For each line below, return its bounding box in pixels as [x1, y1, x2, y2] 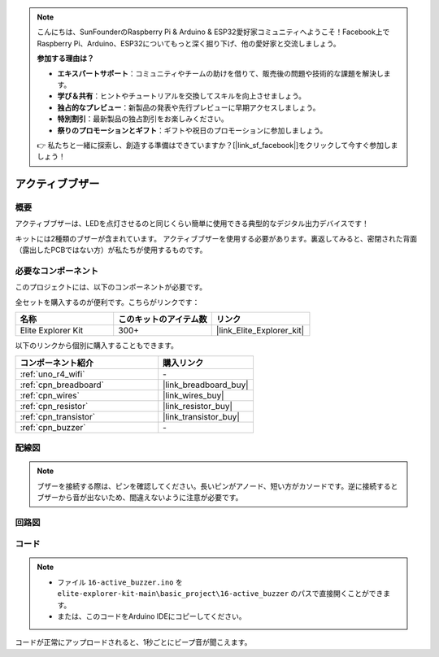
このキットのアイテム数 [118, 314, 207, 325]
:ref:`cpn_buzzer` [20, 421, 86, 433]
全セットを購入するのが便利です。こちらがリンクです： [15, 297, 200, 307]
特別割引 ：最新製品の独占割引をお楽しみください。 [57, 114, 228, 124]
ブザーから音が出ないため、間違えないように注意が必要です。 [37, 492, 243, 502]
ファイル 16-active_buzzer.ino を [57, 577, 183, 587]
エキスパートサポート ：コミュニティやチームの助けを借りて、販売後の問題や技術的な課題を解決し [57, 68, 384, 78]
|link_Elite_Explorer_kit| [215, 325, 305, 337]
